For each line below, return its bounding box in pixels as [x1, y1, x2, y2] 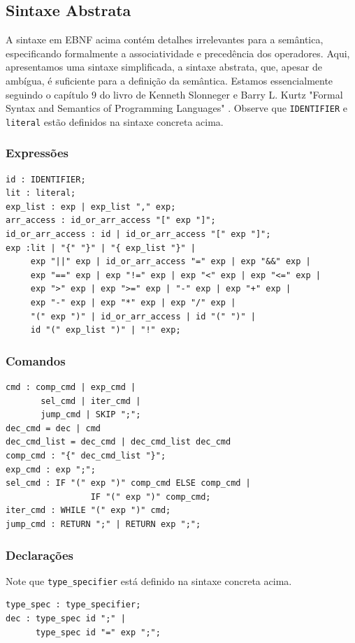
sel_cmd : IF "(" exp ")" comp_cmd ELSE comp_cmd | [6, 478, 251, 489]
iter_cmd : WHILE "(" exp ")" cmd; [6, 505, 171, 516]
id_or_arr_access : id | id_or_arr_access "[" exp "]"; [6, 229, 271, 240]
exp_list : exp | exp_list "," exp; [6, 201, 176, 212]
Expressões [6, 144, 68, 161]
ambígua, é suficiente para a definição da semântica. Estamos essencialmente [6, 73, 333, 87]
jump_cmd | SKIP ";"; [41, 410, 141, 420]
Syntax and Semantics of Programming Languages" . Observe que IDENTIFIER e [6, 101, 348, 115]
